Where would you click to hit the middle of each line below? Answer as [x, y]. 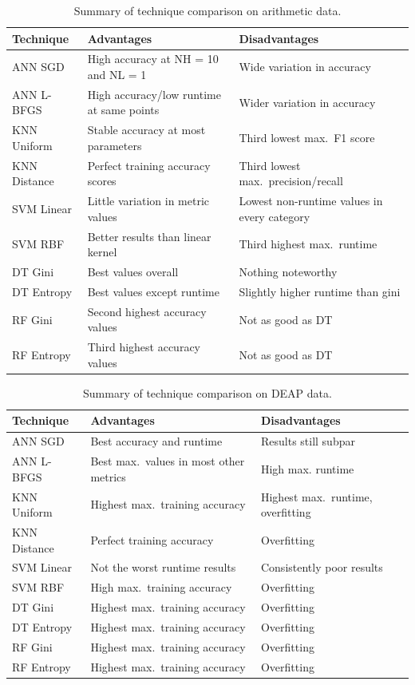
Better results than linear [149, 236]
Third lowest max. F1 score [307, 138]
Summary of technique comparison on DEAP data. [207, 392]
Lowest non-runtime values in [311, 201]
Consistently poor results [322, 567]
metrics [108, 476]
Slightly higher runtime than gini [320, 291]
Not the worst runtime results [163, 567]
